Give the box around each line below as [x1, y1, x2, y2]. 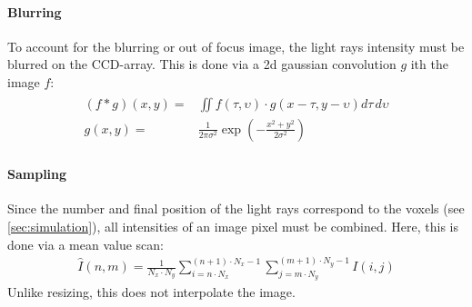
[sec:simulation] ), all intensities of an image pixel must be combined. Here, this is [7, 217, 458, 236]
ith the [410, 54, 448, 74]
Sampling [7, 164, 67, 183]
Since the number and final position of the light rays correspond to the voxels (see [7, 199, 465, 218]
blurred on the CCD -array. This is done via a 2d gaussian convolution [7, 54, 397, 74]
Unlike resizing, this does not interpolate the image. [7, 282, 296, 302]
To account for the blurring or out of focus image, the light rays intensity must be [7, 36, 465, 55]
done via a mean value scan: [7, 234, 164, 253]
